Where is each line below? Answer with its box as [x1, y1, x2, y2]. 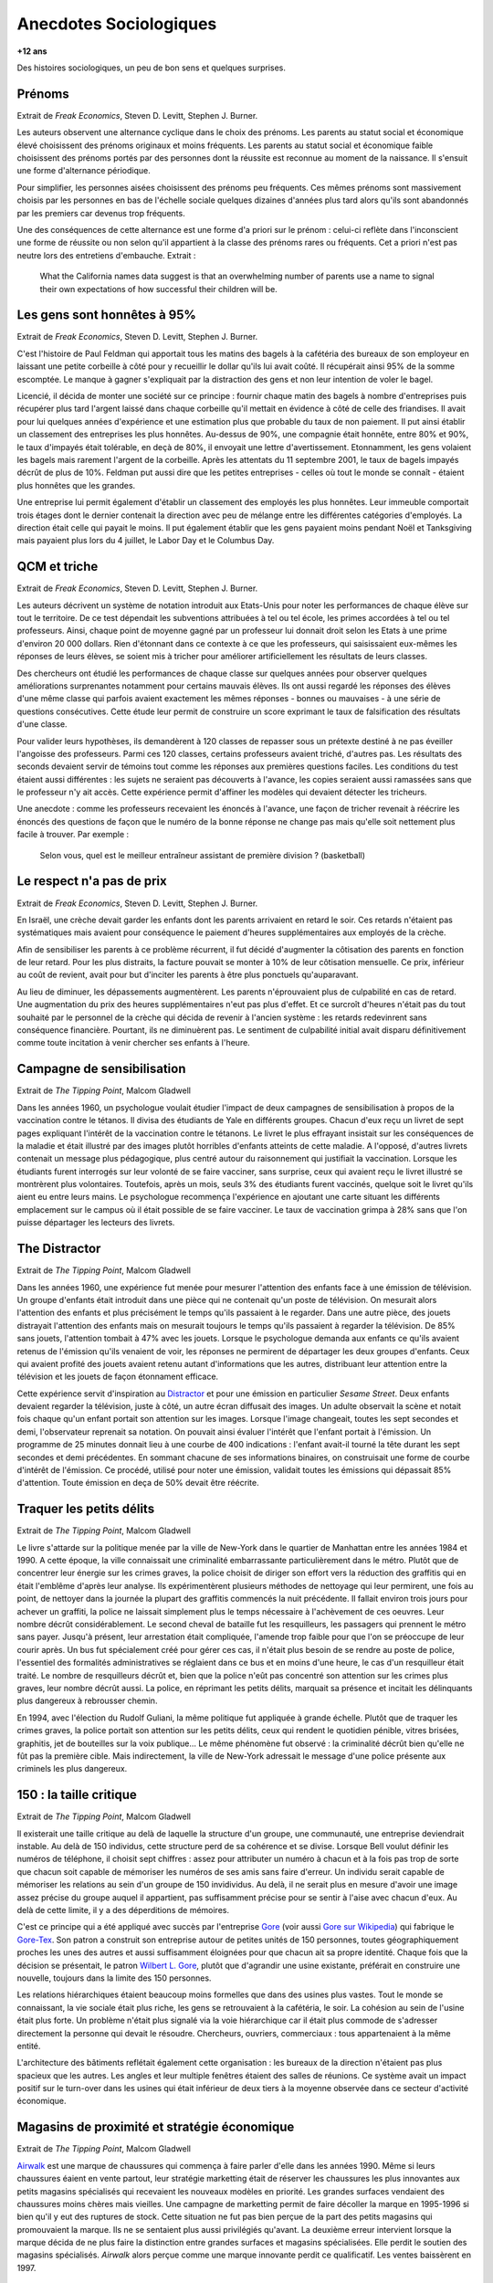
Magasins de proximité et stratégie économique [16, 2120, 295, 2135]
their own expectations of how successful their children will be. [39, 283, 278, 294]
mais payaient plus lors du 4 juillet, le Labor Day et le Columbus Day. [16, 535, 275, 546]
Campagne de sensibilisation [16, 1061, 186, 1077]
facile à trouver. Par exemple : [16, 829, 130, 840]
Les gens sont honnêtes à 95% [16, 307, 196, 323]
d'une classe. [16, 719, 68, 730]
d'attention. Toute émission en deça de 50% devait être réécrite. [16, 1478, 259, 1489]
